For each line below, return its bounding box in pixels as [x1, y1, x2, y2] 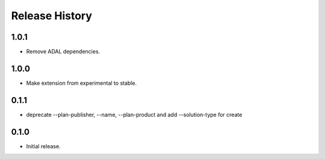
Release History [11, 9, 93, 22]
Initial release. [26, 142, 61, 150]
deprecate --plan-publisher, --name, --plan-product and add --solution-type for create [26, 111, 243, 118]
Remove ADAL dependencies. [26, 48, 101, 55]
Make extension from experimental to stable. [26, 79, 137, 87]
